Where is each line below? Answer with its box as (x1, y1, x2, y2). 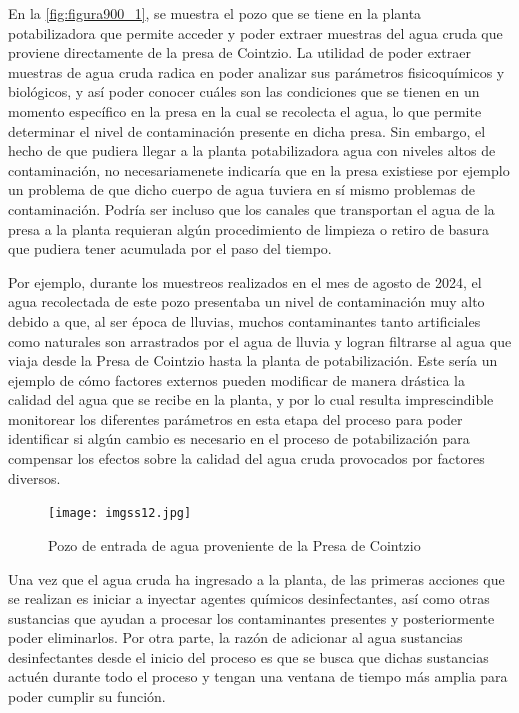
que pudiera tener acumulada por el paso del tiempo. (8, 238, 332, 259)
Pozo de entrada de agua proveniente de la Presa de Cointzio (48, 534, 421, 555)
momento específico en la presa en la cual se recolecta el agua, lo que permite (8, 100, 482, 121)
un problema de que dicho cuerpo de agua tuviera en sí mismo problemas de (8, 179, 476, 200)
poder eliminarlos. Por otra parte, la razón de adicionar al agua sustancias (8, 627, 463, 648)
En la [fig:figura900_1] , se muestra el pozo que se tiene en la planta (8, 3, 422, 23)
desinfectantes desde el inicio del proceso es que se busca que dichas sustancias (8, 646, 489, 667)
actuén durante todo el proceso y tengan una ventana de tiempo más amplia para (8, 666, 508, 687)
